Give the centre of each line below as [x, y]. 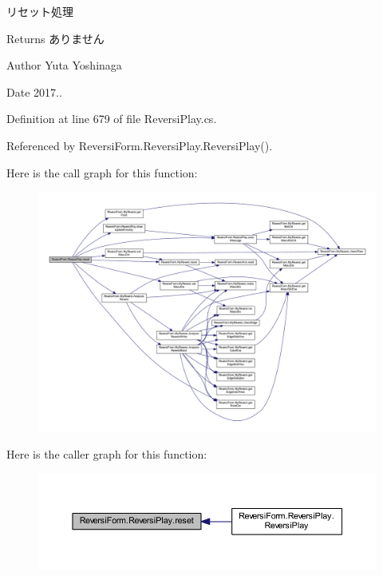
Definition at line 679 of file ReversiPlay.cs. [112, 119]
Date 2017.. [34, 91]
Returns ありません [55, 38]
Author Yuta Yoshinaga [64, 65]
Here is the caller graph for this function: [107, 454]
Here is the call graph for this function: [102, 172]
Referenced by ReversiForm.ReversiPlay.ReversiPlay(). [140, 145]
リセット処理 [40, 11]
